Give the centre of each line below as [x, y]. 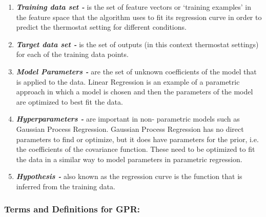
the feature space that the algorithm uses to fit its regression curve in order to [139, 17]
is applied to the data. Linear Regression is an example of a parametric [128, 81]
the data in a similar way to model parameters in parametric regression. [129, 159]
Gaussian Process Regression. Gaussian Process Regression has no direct [130, 129]
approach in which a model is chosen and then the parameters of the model [135, 92]
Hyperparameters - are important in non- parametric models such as [128, 119]
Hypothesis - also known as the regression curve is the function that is [129, 176]
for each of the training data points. [72, 54]
